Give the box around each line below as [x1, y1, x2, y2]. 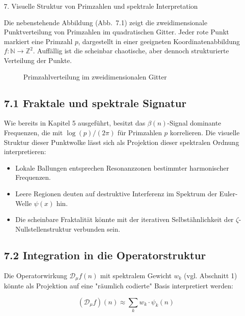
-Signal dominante [167, 118, 221, 128]
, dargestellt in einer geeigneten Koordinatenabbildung [78, 36, 240, 46]
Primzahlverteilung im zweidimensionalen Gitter [23, 71, 167, 81]
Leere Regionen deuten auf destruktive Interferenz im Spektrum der [15, 188, 217, 198]
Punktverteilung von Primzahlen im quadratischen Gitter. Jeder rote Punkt [4, 27, 229, 37]
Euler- [219, 188, 238, 198]
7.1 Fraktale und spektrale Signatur [4, 95, 187, 110]
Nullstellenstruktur [15, 223, 72, 234]
